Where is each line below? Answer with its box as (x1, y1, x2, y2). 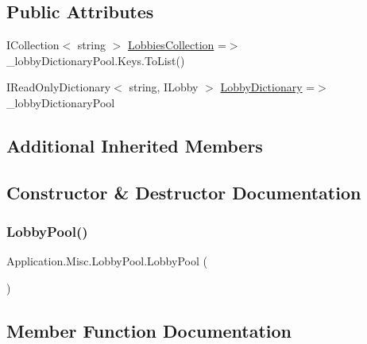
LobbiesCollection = (127, 37, 226, 53)
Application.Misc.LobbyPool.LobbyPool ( (6, 253, 207, 269)
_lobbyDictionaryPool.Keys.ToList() (6, 52, 185, 68)
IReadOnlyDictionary (6, 79, 111, 95)
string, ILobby (129, 79, 199, 95)
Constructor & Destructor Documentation (6, 180, 361, 204)
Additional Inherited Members (6, 133, 263, 157)
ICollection (6, 37, 60, 53)
